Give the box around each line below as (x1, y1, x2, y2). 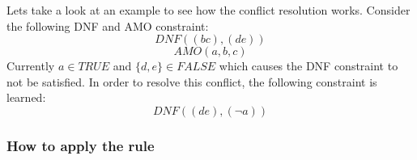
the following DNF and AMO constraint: (6, 17, 209, 34)
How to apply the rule (6, 135, 155, 155)
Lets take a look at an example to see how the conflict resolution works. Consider (6, 2, 411, 18)
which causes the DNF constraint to (219, 57, 398, 74)
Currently (6, 57, 55, 74)
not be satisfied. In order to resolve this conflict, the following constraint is (6, 73, 377, 90)
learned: (6, 89, 46, 106)
